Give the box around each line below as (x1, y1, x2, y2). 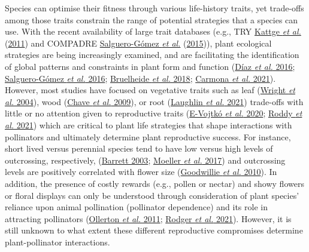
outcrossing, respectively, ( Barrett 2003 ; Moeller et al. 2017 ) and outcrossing (5, 153, 286, 166)
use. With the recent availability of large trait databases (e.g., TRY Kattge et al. (5, 25, 301, 38)
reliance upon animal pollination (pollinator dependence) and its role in (5, 201, 268, 213)
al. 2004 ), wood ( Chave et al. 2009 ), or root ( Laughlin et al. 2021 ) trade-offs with (5, 95, 304, 107)
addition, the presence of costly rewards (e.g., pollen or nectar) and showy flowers (5, 177, 304, 189)
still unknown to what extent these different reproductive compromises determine (5, 224, 303, 236)
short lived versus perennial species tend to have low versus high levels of (5, 142, 273, 155)
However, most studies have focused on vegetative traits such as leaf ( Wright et (5, 84, 295, 96)
